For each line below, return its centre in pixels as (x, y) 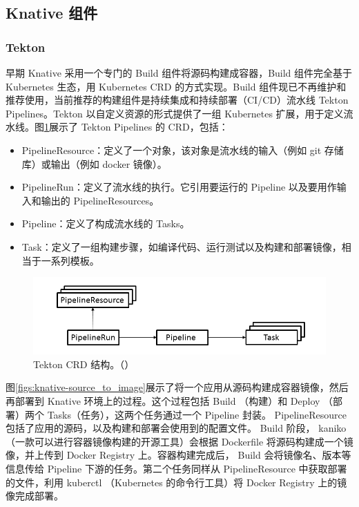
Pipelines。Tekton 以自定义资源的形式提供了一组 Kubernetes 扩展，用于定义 (175, 113)
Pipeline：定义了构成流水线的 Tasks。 (106, 223)
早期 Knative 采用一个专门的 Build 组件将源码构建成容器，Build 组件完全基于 (179, 73)
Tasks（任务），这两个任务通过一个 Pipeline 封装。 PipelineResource (197, 414)
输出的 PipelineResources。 (100, 200)
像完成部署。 (35, 496)
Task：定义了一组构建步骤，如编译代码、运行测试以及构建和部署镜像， (182, 246)
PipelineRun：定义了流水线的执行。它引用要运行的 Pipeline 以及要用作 (179, 187)
